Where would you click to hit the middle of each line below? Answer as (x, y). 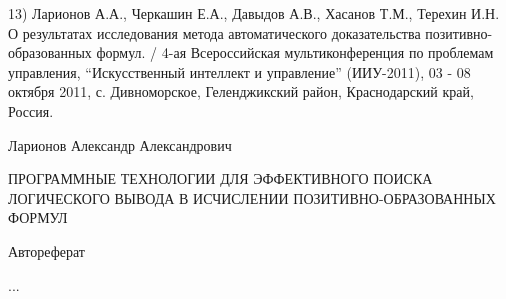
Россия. (31, 110)
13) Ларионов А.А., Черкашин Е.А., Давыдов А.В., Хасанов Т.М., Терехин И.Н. (254, 13)
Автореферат (46, 250)
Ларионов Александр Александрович (120, 144)
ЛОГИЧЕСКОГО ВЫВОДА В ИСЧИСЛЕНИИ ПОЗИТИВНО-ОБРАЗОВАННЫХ (252, 197)
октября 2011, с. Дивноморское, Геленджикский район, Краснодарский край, (241, 91)
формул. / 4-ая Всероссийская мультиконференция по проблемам (295, 52)
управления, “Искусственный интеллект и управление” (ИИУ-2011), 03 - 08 (239, 71)
